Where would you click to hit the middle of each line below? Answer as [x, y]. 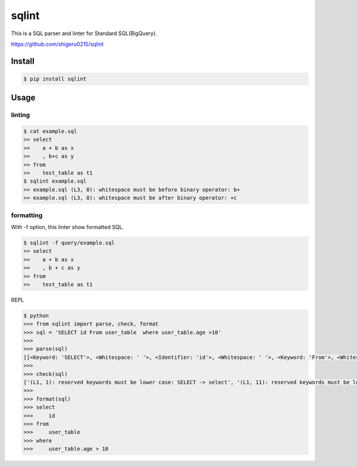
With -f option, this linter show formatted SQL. [68, 227]
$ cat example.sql [50, 131]
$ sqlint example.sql [55, 181]
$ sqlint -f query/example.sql [69, 243]
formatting [27, 215]
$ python [36, 316]
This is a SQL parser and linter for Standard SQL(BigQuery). [84, 33]
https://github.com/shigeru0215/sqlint [57, 44]
